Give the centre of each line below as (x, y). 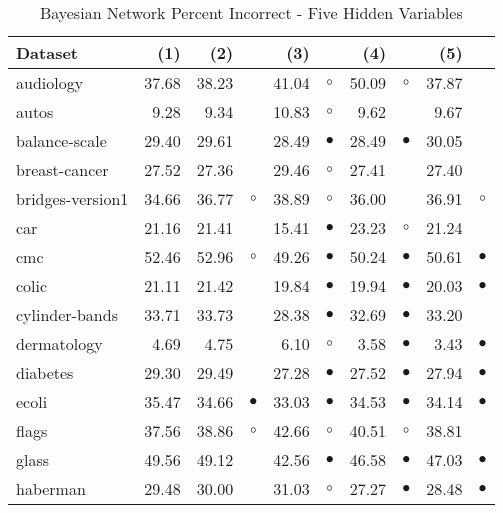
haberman (51, 488)
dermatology (59, 343)
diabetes (45, 372)
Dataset (47, 52)
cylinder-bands (67, 314)
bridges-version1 (72, 198)
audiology (50, 82)
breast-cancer (62, 169)
